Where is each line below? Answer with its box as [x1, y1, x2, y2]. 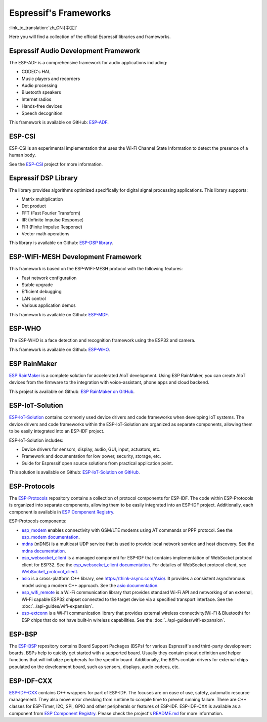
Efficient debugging [21, 289, 62, 295]
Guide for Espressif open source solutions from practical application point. [21, 460, 173, 466]
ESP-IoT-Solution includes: [9, 437, 64, 443]
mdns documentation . [21, 548, 66, 553]
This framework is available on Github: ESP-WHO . [9, 346, 110, 352]
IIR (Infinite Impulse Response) [21, 217, 84, 223]
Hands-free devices [21, 103, 62, 109]
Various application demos [21, 302, 76, 308]
